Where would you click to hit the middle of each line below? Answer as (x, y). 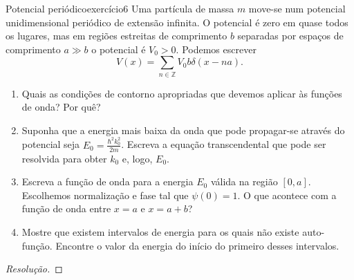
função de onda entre (66, 208)
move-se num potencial (297, 8)
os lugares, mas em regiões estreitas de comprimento (117, 36)
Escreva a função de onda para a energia (108, 181)
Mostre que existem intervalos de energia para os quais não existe (160, 231)
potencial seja (51, 144)
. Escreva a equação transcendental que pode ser (224, 144)
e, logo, (137, 158)
